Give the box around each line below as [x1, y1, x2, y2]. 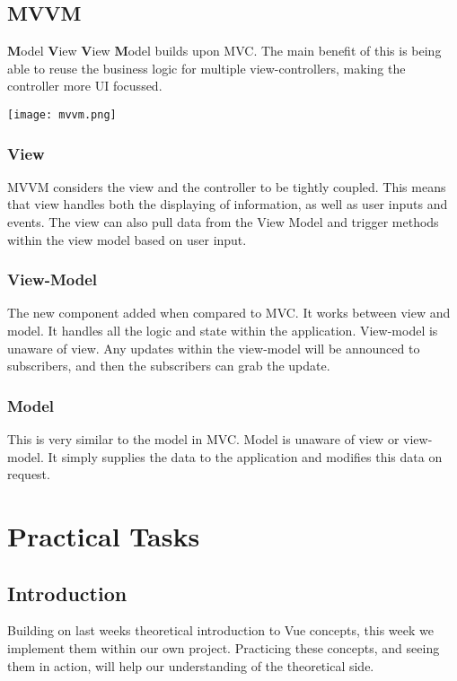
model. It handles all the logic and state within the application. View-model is [7, 321, 438, 340]
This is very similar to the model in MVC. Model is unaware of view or [7, 430, 400, 449]
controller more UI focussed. [7, 76, 163, 95]
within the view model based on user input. [7, 230, 247, 249]
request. [7, 465, 50, 484]
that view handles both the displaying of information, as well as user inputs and [7, 195, 448, 214]
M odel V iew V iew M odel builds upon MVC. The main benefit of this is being [7, 41, 442, 60]
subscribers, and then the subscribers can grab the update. [7, 356, 330, 375]
